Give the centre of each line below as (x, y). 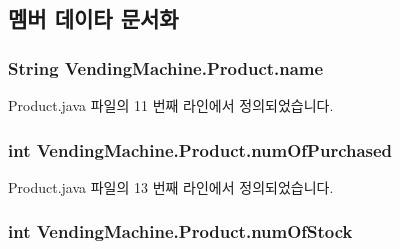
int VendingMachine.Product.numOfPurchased (200, 149)
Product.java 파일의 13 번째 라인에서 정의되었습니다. (171, 186)
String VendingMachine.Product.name (166, 67)
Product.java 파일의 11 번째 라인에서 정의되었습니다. (171, 105)
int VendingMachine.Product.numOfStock (180, 231)
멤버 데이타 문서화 (93, 18)
